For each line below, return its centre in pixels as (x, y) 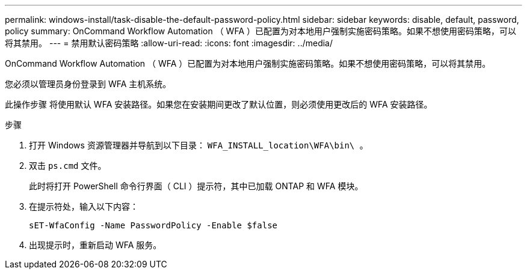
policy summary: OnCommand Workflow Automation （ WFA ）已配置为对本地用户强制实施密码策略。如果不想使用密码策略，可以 (260, 31)
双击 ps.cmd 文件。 (68, 166)
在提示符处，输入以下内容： (84, 206)
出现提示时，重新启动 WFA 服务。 (95, 245)
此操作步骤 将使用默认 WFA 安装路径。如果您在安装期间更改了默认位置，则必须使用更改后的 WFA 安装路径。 (219, 104)
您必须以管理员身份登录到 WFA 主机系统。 (88, 84)
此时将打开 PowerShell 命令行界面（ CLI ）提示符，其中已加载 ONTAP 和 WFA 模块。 (196, 186)
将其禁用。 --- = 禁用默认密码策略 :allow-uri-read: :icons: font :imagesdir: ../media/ (169, 43)
